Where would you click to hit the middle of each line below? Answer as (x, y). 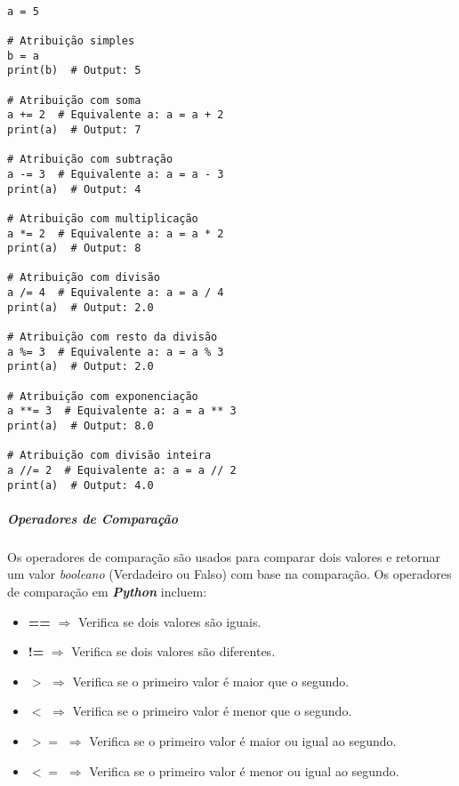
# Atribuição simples (71, 40)
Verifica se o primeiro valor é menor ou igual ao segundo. (244, 770)
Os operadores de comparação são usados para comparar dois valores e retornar (224, 556)
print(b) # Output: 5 (74, 71)
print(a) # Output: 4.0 (81, 485)
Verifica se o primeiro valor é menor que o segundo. (212, 711)
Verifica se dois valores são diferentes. (173, 651)
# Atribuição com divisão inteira (109, 456)
